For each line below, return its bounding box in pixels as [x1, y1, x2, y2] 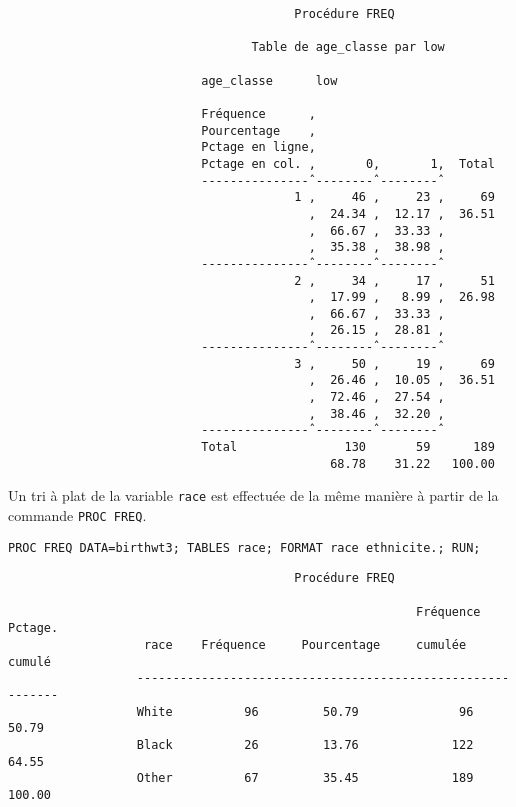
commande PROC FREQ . [8, 505, 147, 526]
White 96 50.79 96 [136, 704, 474, 719]
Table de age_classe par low [251, 40, 445, 55]
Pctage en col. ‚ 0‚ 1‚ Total [201, 156, 495, 171]
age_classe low [201, 73, 338, 88]
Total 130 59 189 [201, 440, 495, 455]
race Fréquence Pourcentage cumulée [144, 637, 467, 652]
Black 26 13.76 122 [136, 737, 474, 752]
